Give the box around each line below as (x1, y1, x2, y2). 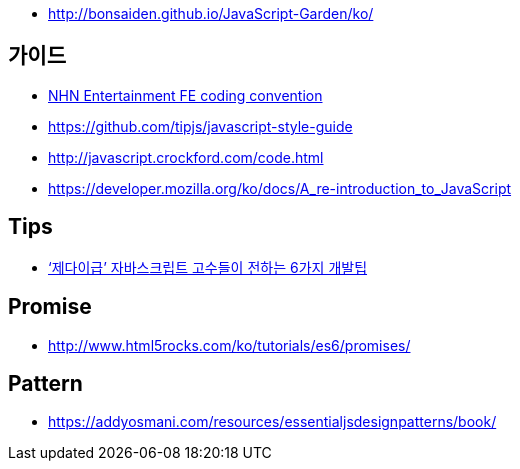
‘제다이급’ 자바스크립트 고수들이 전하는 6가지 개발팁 (48, 258, 368, 276)
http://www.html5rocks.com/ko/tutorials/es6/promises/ (48, 336, 411, 354)
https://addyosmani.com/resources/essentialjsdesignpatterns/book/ (48, 413, 497, 431)
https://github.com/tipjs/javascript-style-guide (48, 117, 353, 135)
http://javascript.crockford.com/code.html (48, 148, 324, 166)
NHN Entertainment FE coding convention (48, 86, 323, 104)
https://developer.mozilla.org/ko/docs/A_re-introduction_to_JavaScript (48, 179, 512, 197)
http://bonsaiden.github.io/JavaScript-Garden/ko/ (48, 5, 374, 22)
